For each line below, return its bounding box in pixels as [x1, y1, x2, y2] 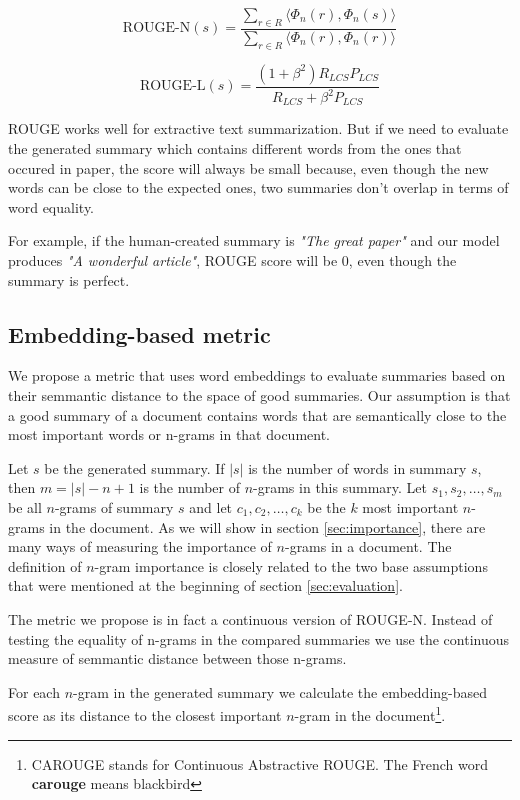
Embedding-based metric [8, 318, 271, 349]
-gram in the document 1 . [294, 702, 446, 725]
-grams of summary [54, 496, 174, 517]
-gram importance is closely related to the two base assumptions [94, 555, 488, 576]
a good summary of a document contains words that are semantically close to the [8, 404, 507, 425]
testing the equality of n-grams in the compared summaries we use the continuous [8, 628, 510, 649]
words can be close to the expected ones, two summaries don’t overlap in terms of [8, 177, 509, 198]
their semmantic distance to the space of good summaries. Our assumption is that [8, 385, 511, 405]
